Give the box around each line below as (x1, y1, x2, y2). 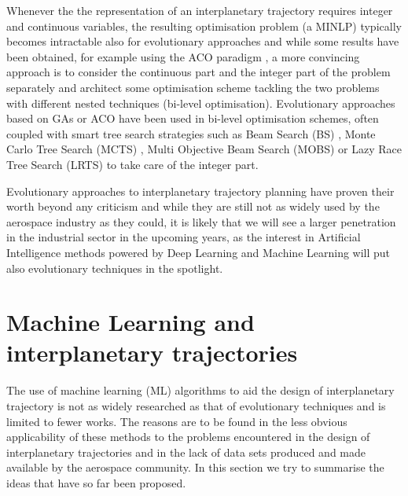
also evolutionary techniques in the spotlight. (6, 259, 223, 276)
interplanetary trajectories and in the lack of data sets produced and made (6, 443, 366, 460)
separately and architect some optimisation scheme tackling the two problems (6, 79, 380, 95)
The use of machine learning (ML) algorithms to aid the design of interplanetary (6, 382, 395, 399)
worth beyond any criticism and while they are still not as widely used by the (6, 198, 380, 215)
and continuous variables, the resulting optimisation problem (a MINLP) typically (6, 17, 402, 34)
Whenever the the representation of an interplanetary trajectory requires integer (6, 2, 393, 18)
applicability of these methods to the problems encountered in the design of (6, 428, 370, 445)
